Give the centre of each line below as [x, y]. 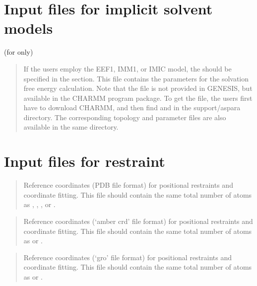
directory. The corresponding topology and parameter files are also [125, 117]
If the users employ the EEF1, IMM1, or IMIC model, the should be [128, 68]
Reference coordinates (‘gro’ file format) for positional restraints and [128, 257]
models [29, 28]
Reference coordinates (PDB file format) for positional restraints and [128, 185]
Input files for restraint [85, 161]
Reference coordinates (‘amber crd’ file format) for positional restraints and [138, 221]
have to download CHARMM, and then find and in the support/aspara [132, 107]
